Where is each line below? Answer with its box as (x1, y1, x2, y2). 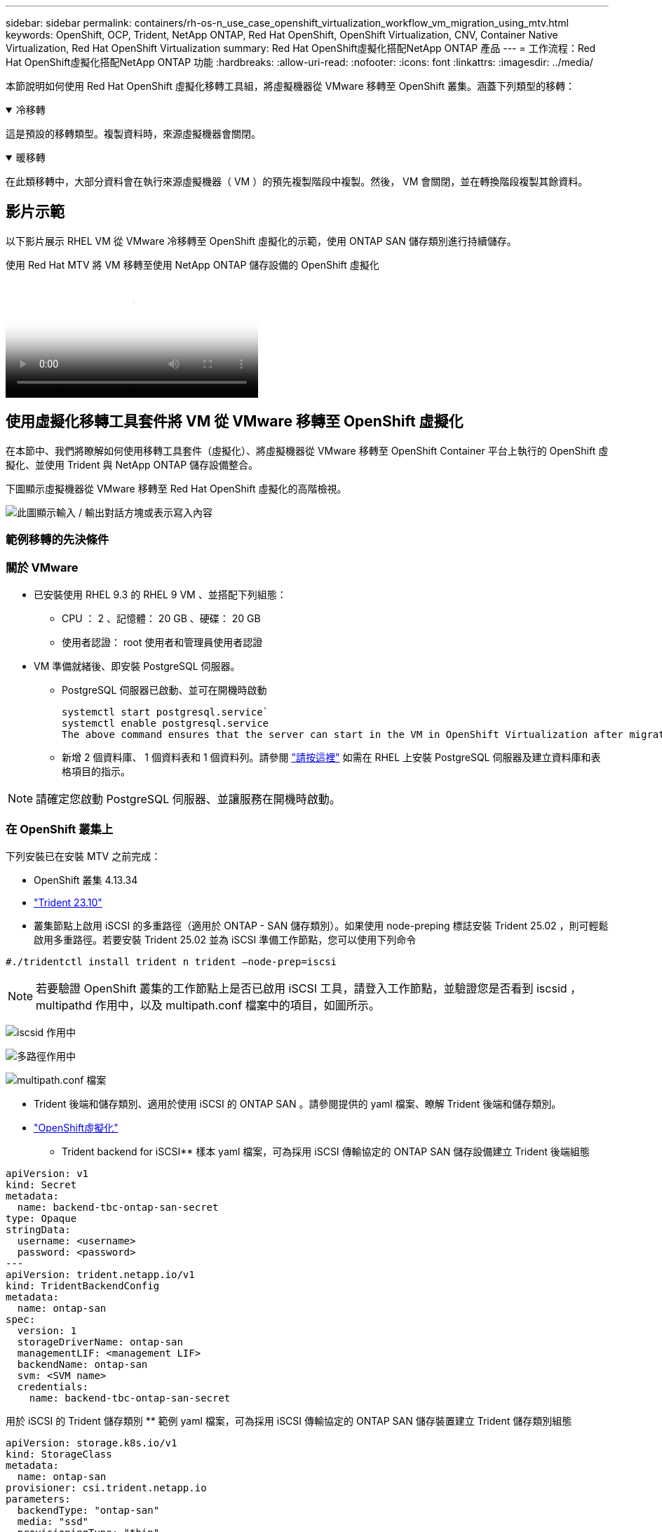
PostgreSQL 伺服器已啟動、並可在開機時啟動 (62, 683, 267, 696)
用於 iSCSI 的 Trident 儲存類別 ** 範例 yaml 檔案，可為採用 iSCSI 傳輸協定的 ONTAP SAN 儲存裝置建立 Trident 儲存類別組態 (6, 1414, 572, 1427)
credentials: (17, 1380, 89, 1392)
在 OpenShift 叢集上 (6, 822, 114, 837)
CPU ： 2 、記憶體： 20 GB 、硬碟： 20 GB (62, 612, 261, 624)
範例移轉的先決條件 (6, 532, 109, 547)
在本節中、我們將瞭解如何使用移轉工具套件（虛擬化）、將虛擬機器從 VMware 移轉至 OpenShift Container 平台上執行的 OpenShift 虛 (6, 444, 609, 457)
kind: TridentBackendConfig (6, 1279, 160, 1291)
